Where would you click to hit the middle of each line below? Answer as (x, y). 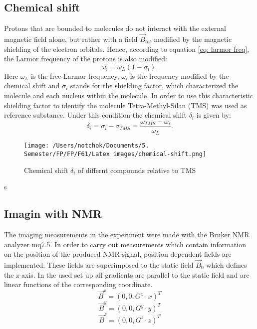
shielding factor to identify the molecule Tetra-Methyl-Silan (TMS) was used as (126, 105)
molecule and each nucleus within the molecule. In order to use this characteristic (128, 95)
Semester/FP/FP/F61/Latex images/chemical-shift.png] (115, 154)
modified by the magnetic (193, 39)
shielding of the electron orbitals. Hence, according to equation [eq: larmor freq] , (127, 49)
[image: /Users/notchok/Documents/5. (87, 146)
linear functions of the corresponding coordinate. (78, 284)
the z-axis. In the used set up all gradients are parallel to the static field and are (127, 274)
